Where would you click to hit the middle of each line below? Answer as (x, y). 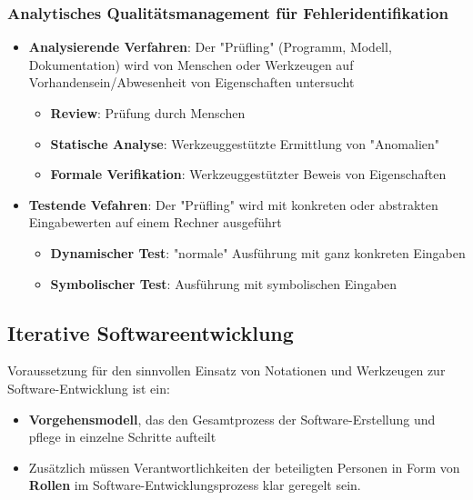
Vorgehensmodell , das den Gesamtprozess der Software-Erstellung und (232, 419)
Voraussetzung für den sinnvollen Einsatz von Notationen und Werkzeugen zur (226, 370)
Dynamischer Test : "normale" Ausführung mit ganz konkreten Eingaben (258, 252)
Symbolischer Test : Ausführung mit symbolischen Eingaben (224, 283)
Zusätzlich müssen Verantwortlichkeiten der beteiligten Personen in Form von (244, 467)
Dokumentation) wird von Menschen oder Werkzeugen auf (191, 64)
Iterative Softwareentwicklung (151, 332)
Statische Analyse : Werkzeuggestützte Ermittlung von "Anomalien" (245, 143)
